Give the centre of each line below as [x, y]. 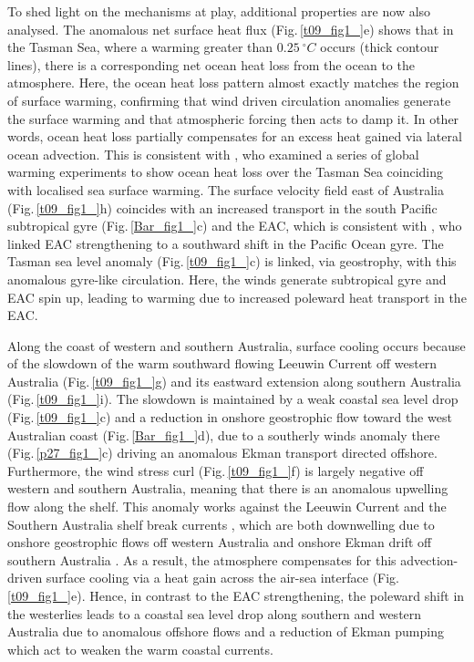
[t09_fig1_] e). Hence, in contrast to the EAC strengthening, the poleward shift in [236, 595]
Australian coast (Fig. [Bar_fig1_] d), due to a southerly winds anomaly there [224, 434]
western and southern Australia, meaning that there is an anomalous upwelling [228, 488]
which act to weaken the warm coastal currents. [140, 649]
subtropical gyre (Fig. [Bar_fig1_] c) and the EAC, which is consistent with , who [235, 226]
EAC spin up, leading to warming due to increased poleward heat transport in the [237, 297]
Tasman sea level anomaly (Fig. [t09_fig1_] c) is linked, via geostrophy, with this [232, 261]
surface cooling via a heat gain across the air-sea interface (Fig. [223, 578]
